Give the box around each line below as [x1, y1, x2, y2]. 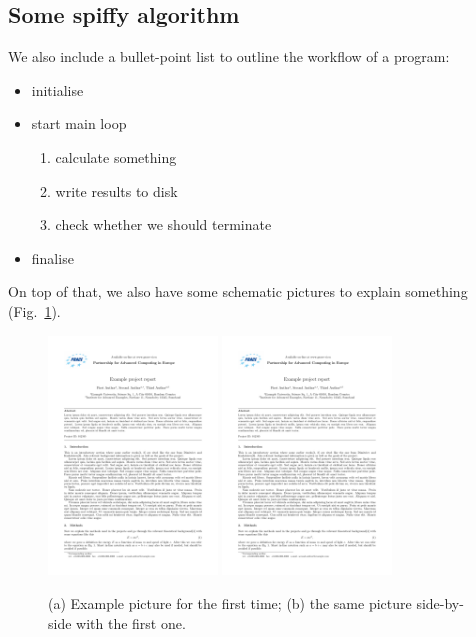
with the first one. [76, 612, 186, 633]
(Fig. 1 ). [8, 300, 61, 321]
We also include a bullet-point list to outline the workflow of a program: [8, 46, 450, 67]
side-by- [416, 593, 464, 613]
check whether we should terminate [55, 214, 272, 235]
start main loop [31, 113, 127, 134]
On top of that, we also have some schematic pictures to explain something [8, 281, 468, 302]
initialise [31, 79, 84, 100]
